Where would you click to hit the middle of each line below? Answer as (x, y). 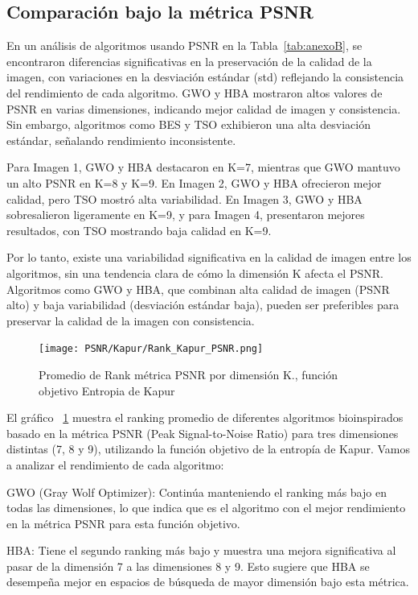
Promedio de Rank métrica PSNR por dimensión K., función (189, 374)
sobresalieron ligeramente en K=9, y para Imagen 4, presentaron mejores (186, 215)
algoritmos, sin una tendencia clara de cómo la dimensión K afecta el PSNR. (195, 273)
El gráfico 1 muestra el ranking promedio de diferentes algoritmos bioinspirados (205, 417)
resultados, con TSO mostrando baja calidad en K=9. (139, 230)
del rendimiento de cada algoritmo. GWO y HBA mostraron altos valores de (195, 92)
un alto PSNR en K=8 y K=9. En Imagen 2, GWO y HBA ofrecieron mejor (194, 182)
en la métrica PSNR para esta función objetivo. (123, 523)
